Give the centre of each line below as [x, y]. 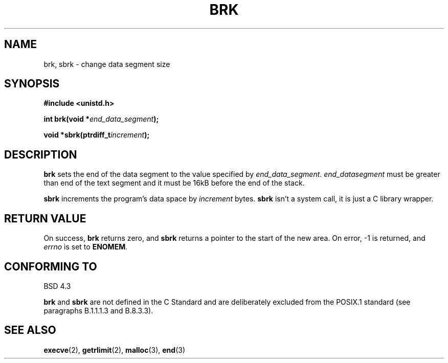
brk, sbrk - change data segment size [107, 64]
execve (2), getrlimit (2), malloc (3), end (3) [115, 350]
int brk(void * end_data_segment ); [101, 119]
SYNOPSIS [32, 84]
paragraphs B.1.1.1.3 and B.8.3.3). [98, 310]
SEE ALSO [30, 330]
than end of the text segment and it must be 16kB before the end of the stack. [174, 183]
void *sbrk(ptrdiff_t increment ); [97, 135]
